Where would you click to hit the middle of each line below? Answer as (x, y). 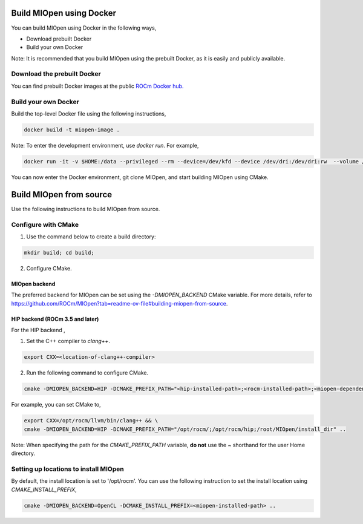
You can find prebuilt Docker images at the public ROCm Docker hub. (97, 86)
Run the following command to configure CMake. (87, 373)
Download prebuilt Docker (59, 39)
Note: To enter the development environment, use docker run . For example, (105, 145)
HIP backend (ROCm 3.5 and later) (55, 319)
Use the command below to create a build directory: (91, 237)
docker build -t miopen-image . (72, 129)
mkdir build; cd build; (59, 252)
